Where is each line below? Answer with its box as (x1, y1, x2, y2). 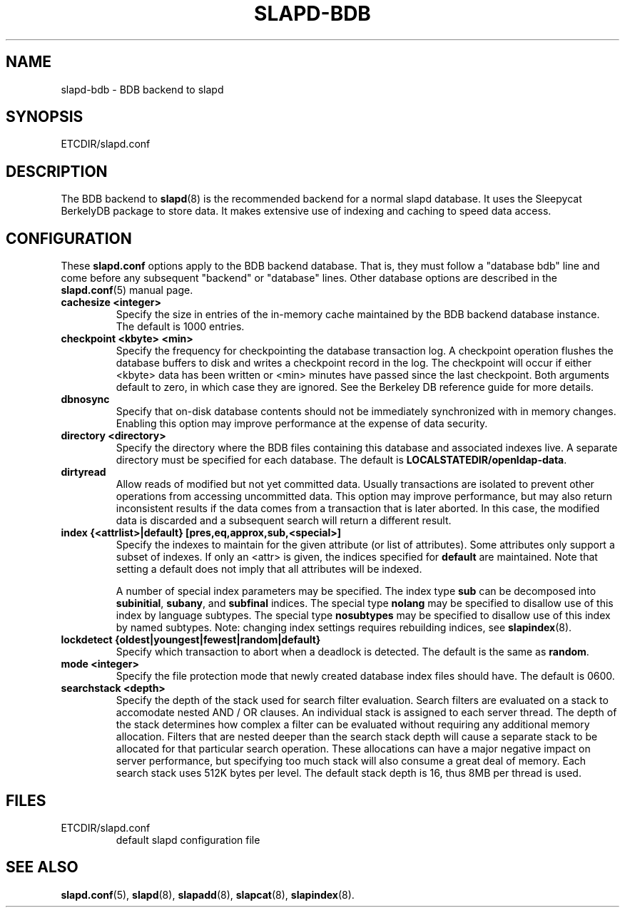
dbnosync (61, 393, 110, 406)
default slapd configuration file (116, 833, 260, 846)
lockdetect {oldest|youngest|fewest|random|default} (61, 633, 321, 646)
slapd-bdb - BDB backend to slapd (61, 83, 224, 96)
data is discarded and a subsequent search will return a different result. (116, 514, 452, 527)
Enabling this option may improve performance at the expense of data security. (116, 417, 488, 430)
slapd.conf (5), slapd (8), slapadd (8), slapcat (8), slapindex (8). (61, 888, 355, 901)
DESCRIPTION (6, 162, 108, 180)
